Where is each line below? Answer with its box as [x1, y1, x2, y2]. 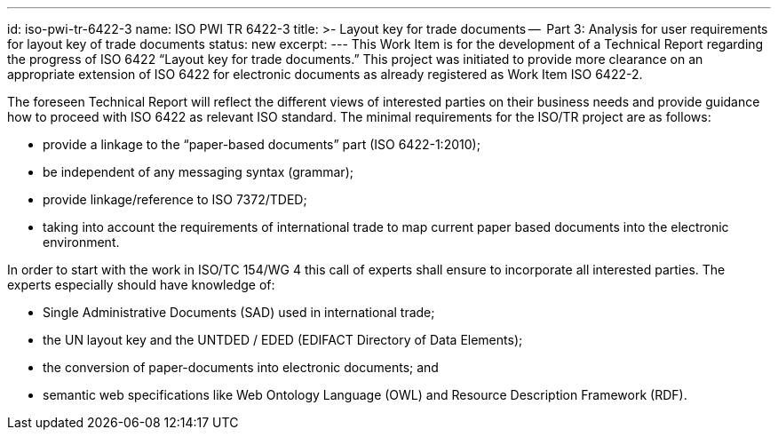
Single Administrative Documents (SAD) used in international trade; [43, 305, 435, 320]
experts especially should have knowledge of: [7, 277, 275, 292]
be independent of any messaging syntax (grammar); [43, 164, 353, 179]
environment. [43, 234, 120, 250]
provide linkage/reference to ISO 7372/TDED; [43, 192, 307, 207]
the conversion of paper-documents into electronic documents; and [43, 360, 439, 375]
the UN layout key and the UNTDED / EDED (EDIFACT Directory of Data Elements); [43, 332, 523, 347]
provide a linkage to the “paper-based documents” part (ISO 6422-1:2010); [43, 137, 480, 152]
